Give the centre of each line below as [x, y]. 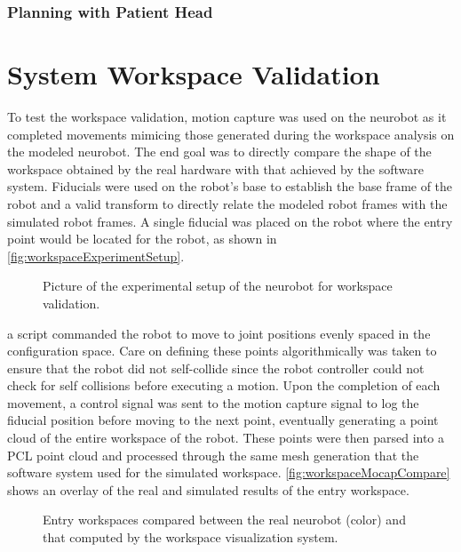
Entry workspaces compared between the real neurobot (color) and [224, 520]
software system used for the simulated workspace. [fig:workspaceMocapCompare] [229, 472]
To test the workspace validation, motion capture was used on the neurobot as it [227, 116]
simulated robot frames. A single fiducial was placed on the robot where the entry [230, 221]
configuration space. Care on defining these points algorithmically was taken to [222, 351]
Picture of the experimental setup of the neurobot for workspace [218, 286]
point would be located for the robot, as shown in [142, 239]
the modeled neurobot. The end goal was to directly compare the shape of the [219, 152]
